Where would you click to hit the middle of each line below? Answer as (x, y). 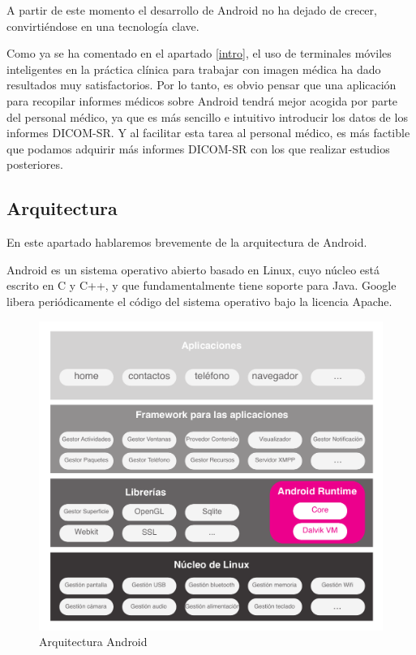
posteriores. (35, 164)
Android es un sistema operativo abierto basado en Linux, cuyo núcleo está (193, 269)
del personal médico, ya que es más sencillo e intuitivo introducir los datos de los (207, 116)
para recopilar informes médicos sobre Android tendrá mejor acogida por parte (202, 100)
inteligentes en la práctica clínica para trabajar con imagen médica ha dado (194, 69)
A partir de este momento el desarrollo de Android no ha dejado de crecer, (192, 10)
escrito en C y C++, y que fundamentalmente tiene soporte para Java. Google (202, 285)
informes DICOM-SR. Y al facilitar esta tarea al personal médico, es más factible (208, 133)
